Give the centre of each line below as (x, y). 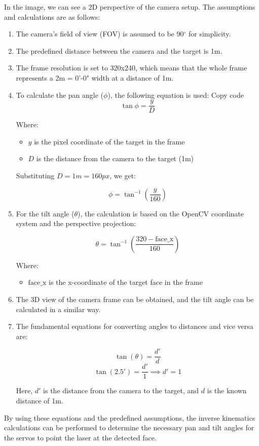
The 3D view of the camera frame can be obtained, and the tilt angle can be (135, 299)
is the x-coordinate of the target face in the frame (126, 282)
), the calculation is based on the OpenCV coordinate (160, 213)
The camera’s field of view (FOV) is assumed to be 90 (100, 34)
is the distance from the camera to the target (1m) (115, 158)
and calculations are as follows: (52, 16)
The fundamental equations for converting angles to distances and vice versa (135, 326)
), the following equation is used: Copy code (176, 95)
